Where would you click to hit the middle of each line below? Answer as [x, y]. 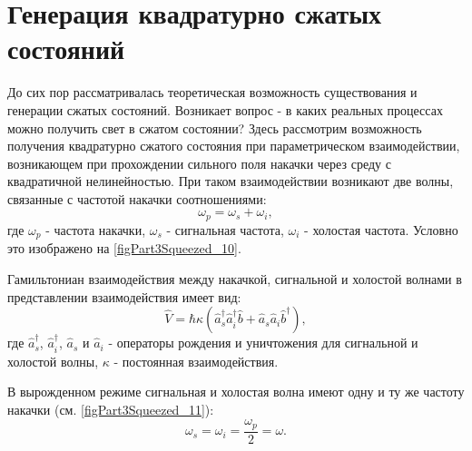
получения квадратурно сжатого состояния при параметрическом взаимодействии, [234, 146]
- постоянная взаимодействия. [196, 361]
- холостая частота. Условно [381, 229]
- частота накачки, [96, 229]
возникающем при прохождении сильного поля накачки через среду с [199, 163]
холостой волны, [53, 361]
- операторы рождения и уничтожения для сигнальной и [263, 343]
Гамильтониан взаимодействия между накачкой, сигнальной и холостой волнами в [235, 278]
